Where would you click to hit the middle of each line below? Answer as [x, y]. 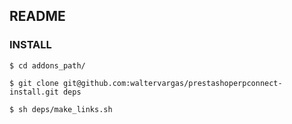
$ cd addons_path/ [47, 65]
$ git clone [34, 83]
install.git [34, 92]
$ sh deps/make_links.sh [61, 109]
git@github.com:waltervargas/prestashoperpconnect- [172, 83]
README [37, 16]
